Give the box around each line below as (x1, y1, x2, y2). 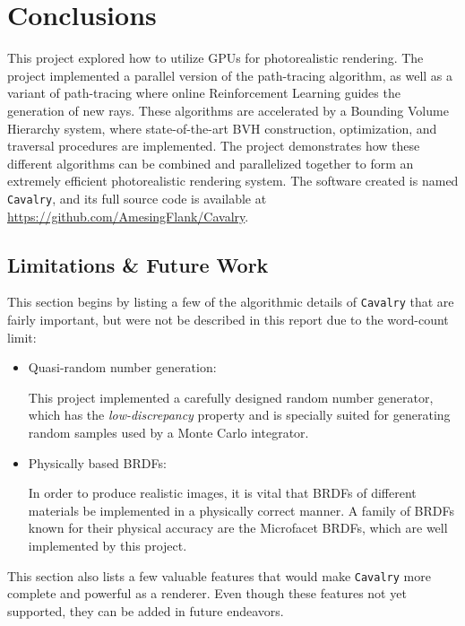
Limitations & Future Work (7, 250, 269, 278)
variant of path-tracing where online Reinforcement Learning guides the (7, 83, 400, 102)
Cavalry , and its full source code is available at (7, 188, 267, 207)
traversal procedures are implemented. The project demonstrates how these (7, 136, 420, 155)
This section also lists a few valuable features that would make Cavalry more (7, 566, 431, 585)
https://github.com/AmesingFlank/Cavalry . (7, 206, 249, 225)
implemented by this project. (28, 535, 187, 554)
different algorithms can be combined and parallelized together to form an (7, 153, 414, 172)
